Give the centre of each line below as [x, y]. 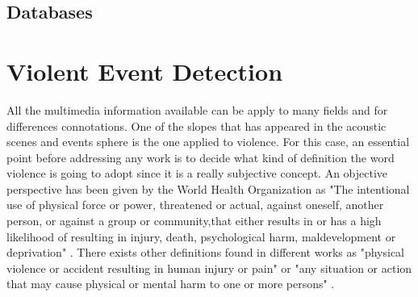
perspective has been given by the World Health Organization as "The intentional [208, 188]
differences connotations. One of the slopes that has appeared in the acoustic [196, 125]
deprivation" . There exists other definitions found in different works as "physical [205, 252]
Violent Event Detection [145, 71]
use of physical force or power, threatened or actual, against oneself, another [195, 205]
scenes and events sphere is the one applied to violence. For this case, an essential [208, 142]
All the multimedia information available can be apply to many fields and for [197, 109]
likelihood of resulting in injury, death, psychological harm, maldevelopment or [201, 236]
